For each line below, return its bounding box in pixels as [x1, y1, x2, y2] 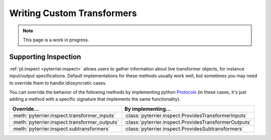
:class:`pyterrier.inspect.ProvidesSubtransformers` [124, 125, 244, 132]
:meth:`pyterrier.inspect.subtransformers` [12, 125, 110, 132]
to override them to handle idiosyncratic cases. [9, 80, 107, 86]
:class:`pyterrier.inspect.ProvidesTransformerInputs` [124, 112, 248, 119]
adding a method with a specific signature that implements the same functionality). [9, 96, 181, 102]
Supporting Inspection [9, 52, 81, 61]
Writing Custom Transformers [9, 8, 138, 19]
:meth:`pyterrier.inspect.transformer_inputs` [12, 112, 116, 119]
